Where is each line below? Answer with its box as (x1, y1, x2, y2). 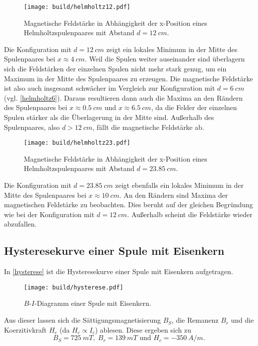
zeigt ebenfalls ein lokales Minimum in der (115, 180, 244, 190)
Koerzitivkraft (4, 324, 47, 335)
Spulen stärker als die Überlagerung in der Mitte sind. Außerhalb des (4, 112, 214, 122)
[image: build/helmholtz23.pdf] (24, 139, 130, 147)
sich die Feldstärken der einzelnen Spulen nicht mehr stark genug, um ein (4, 63, 227, 74)
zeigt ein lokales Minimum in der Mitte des (106, 44, 238, 54)
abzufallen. (4, 219, 37, 229)
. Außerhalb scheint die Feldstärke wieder (127, 209, 253, 219)
